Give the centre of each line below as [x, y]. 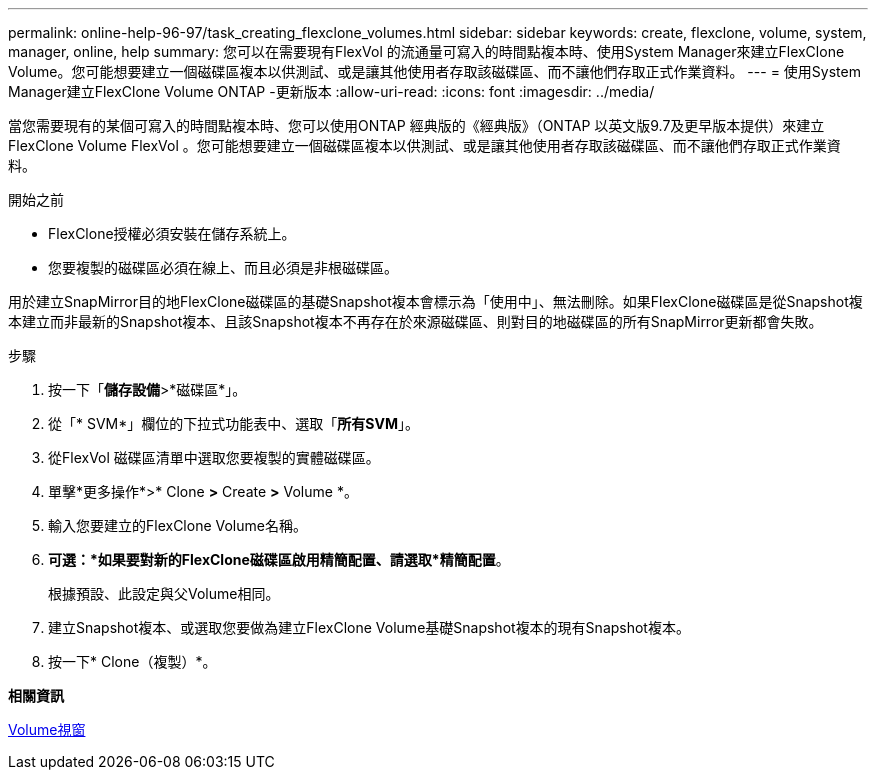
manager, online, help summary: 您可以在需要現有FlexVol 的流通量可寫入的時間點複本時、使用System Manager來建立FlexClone [426, 51]
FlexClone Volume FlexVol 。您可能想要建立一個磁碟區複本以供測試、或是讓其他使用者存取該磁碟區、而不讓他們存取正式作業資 [424, 145]
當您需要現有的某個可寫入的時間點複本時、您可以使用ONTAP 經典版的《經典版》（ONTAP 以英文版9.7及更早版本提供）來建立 [416, 125]
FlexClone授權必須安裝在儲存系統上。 [172, 233]
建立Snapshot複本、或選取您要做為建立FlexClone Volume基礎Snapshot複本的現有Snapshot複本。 [369, 627]
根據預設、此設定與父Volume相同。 [164, 593]
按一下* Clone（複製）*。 [132, 661]
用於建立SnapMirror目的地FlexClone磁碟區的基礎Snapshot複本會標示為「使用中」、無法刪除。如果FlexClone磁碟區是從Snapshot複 [435, 301]
